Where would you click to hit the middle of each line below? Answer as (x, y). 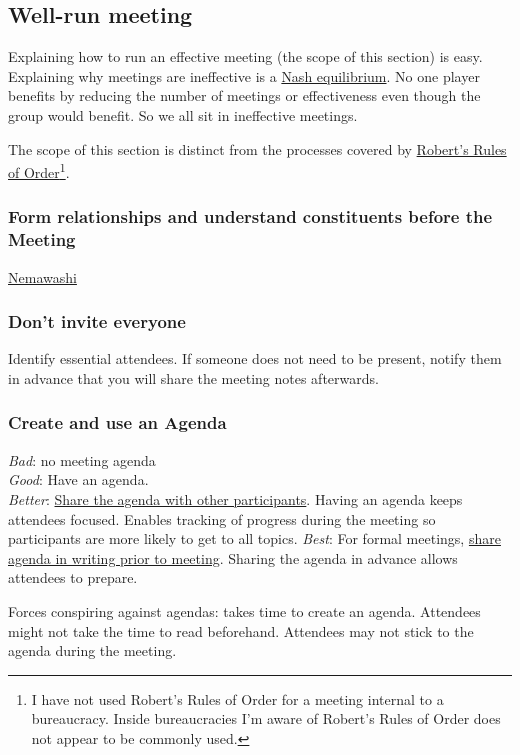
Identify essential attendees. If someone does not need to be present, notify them (255, 358)
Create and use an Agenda (117, 422)
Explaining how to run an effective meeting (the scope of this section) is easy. (245, 56)
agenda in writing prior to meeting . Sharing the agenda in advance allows (233, 557)
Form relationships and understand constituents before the (250, 216)
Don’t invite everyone (97, 321)
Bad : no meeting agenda (82, 459)
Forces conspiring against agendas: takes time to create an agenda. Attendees (244, 610)
